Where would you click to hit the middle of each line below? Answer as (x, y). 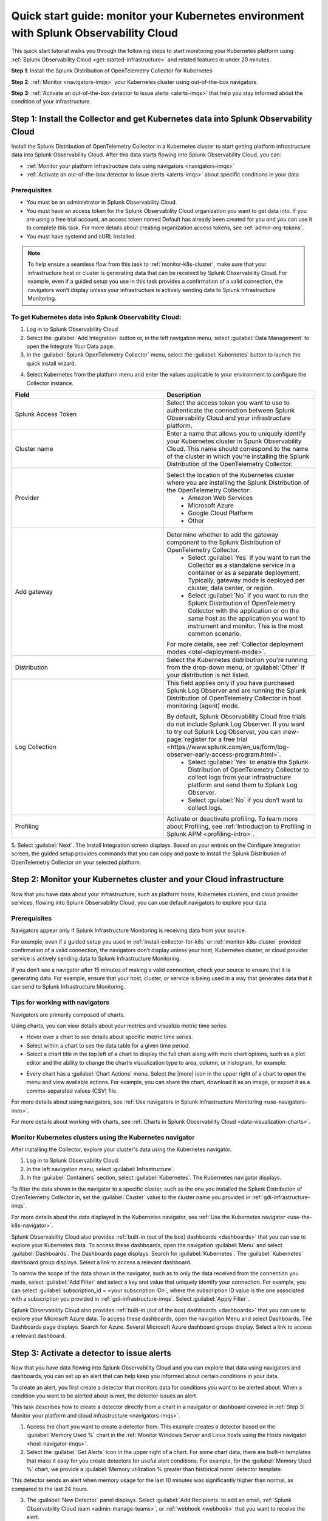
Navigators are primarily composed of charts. (68, 1015)
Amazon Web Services (220, 498)
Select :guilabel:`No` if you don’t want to (245, 800)
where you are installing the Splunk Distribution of (238, 482)
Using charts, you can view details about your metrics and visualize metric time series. (119, 1026)
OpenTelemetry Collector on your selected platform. (76, 862)
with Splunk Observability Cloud (95, 33)
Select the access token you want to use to (228, 403)
